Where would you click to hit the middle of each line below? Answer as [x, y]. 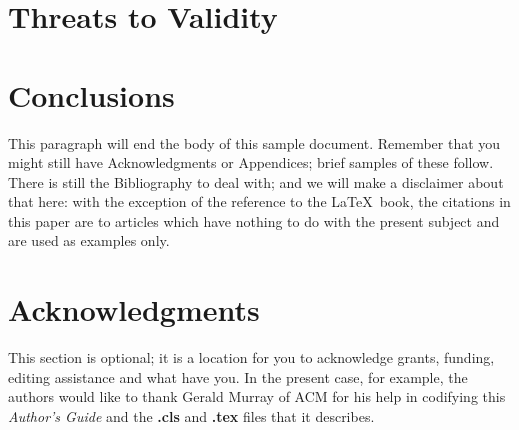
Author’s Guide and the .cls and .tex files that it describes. [191, 415]
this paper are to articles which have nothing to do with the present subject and [254, 220]
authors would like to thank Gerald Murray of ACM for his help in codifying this [257, 396]
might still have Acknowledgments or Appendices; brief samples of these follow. [251, 162]
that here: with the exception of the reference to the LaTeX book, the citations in [259, 201]
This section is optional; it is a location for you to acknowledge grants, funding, [251, 357]
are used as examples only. [89, 240]
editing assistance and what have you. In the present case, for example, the [238, 376]
